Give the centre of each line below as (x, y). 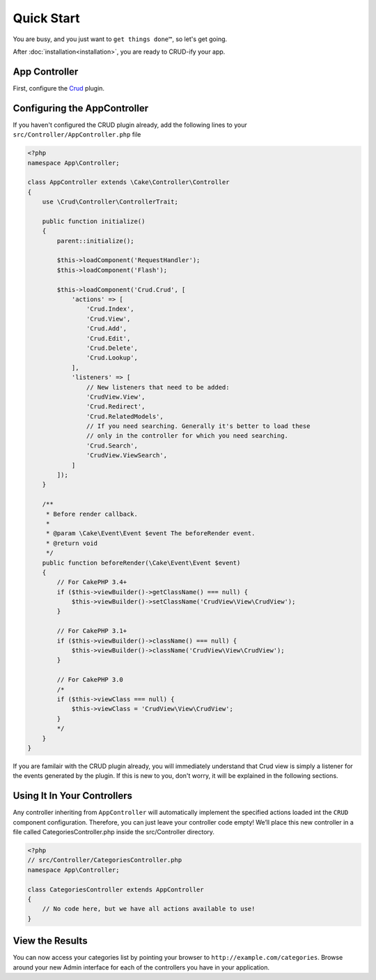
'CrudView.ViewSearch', (126, 455)
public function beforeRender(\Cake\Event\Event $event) (141, 562)
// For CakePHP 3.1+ (92, 631)
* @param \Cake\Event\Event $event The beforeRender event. (150, 534)
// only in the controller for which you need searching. (187, 436)
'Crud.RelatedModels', (125, 416)
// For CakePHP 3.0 (90, 680)
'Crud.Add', (107, 329)
